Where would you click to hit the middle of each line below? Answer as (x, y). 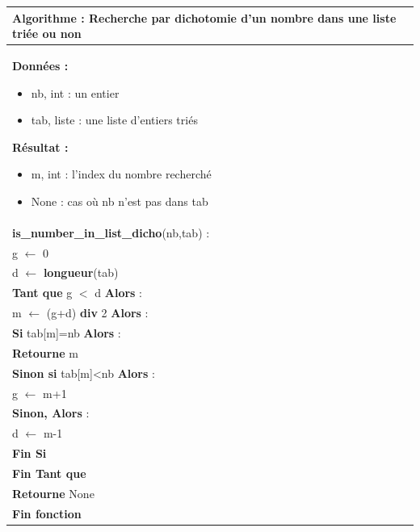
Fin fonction (47, 513)
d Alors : (118, 293)
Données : (40, 65)
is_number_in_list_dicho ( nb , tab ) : (111, 232)
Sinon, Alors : (51, 413)
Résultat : (40, 147)
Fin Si (29, 453)
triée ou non (47, 34)
